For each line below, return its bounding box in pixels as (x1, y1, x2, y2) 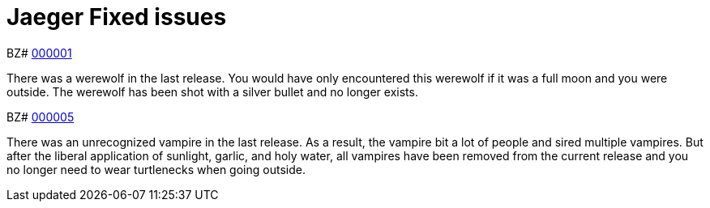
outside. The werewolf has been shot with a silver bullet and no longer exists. (6, 84, 418, 99)
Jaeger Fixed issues (6, 3, 227, 31)
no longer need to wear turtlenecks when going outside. (6, 162, 306, 176)
